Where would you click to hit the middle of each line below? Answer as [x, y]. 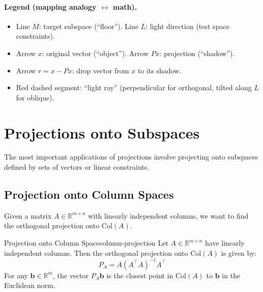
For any [16, 275]
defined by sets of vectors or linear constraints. [77, 167]
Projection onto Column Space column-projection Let [86, 243]
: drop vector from [100, 70]
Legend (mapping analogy [50, 6]
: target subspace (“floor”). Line [89, 26]
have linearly [225, 243]
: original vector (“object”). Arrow [95, 53]
